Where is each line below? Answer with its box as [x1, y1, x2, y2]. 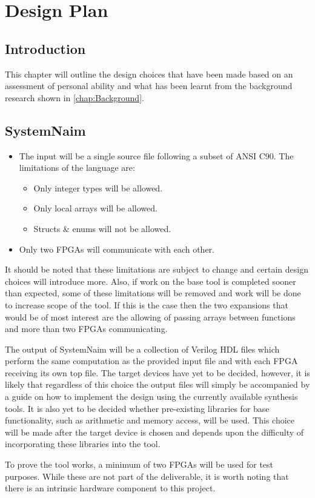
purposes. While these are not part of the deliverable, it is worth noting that [5, 470, 289, 482]
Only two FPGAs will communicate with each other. [19, 242, 214, 255]
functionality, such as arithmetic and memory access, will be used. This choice [5, 414, 295, 427]
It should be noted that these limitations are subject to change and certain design [5, 263, 308, 276]
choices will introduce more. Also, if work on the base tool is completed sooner [5, 274, 296, 287]
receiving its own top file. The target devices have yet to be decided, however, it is [5, 366, 310, 379]
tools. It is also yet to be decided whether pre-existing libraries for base [5, 402, 270, 414]
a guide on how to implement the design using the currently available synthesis [5, 390, 298, 403]
